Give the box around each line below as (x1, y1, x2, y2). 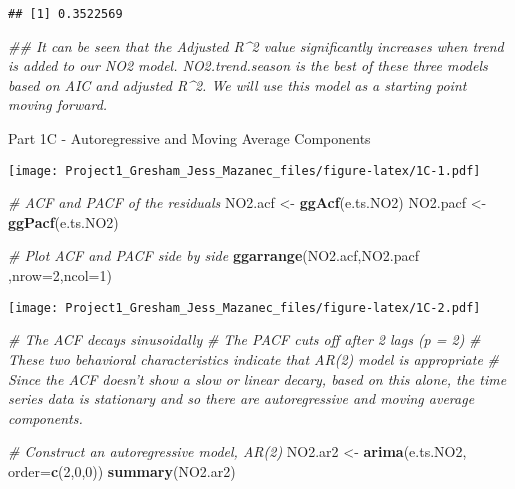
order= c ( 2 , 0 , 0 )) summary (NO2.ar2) (8, 460, 236, 481)
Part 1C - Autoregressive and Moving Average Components (8, 128, 371, 149)
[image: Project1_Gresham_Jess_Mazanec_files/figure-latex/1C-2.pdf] (8, 300, 481, 315)
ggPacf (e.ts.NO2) (8, 211, 119, 232)
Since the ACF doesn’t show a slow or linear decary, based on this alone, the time (8, 368, 507, 389)
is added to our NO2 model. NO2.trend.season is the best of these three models (8, 55, 488, 76)
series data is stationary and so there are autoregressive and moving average (8, 388, 475, 409)
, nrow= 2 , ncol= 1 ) (8, 265, 112, 286)
